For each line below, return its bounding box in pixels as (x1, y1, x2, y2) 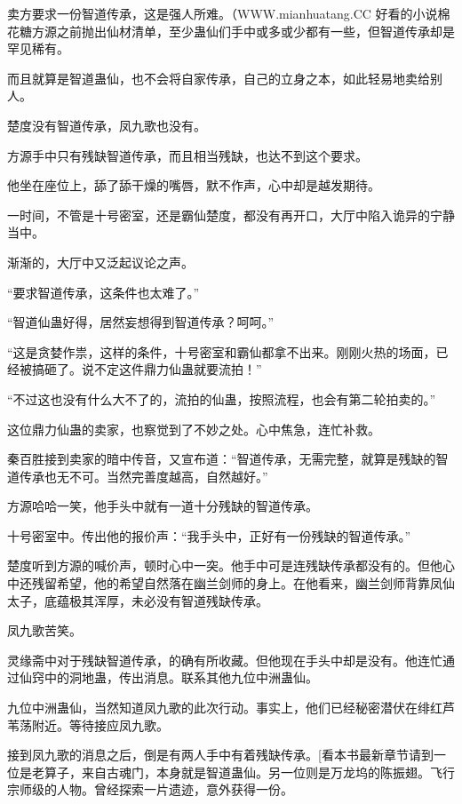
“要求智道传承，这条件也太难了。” (7, 283, 200, 301)
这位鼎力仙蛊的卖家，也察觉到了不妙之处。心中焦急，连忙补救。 (7, 419, 380, 438)
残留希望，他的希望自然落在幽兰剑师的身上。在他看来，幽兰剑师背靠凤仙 (31, 574, 455, 593)
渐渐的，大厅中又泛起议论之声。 (7, 252, 194, 271)
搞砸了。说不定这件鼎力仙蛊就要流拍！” (31, 360, 262, 378)
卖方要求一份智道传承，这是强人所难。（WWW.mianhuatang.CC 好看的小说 (7, 4, 438, 22)
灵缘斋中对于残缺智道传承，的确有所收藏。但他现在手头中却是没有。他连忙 (7, 650, 442, 669)
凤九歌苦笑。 (7, 621, 82, 640)
